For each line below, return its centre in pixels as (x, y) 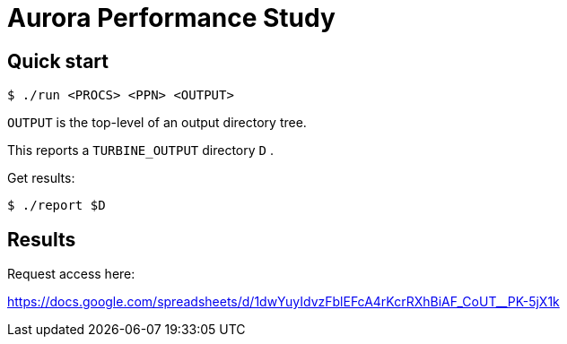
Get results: (41, 178)
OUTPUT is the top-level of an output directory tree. (157, 123)
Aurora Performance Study (171, 18)
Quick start (58, 61)
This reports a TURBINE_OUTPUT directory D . (140, 150)
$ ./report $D (57, 206)
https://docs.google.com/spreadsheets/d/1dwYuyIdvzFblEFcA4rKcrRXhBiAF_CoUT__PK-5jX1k (283, 302)
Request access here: (71, 274)
